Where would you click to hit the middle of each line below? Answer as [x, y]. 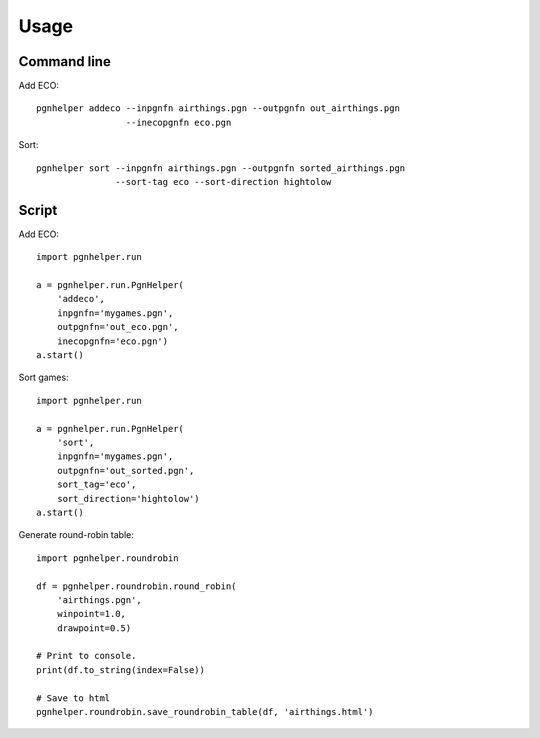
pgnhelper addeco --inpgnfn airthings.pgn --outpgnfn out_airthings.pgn [218, 108]
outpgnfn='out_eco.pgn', [117, 327]
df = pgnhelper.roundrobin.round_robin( [136, 586]
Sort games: [43, 377]
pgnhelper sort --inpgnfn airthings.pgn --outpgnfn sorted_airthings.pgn [221, 168]
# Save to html [73, 698]
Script [38, 210]
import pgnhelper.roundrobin [107, 558]
